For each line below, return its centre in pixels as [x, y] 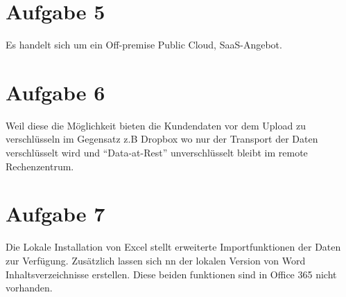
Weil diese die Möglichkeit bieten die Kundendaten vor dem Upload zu [156, 125]
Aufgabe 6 [55, 92]
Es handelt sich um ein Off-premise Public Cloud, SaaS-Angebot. [144, 45]
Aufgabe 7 [55, 214]
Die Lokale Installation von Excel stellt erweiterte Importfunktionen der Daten [173, 247]
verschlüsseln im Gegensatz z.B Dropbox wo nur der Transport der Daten [162, 139]
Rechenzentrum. [40, 166]
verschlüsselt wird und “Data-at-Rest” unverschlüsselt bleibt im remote [157, 153]
